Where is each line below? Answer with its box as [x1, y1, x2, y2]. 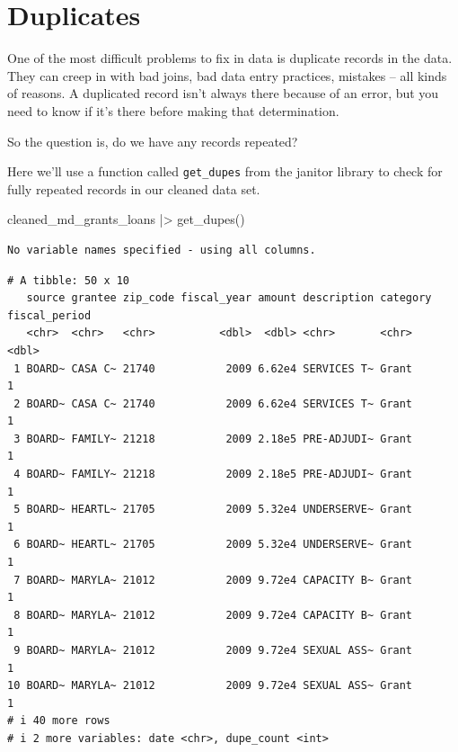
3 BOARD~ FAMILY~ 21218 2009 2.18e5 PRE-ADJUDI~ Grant [13, 432, 413, 445]
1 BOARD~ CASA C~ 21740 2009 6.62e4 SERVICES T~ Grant [13, 362, 413, 375]
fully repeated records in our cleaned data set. [7, 179, 260, 198]
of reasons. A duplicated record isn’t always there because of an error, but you [7, 84, 439, 103]
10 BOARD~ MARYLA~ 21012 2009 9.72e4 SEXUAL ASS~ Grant [7, 679, 413, 693]
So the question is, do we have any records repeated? [7, 131, 298, 150]
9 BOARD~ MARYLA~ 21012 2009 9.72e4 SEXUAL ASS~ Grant [13, 644, 413, 657]
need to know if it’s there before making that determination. [7, 101, 339, 120]
